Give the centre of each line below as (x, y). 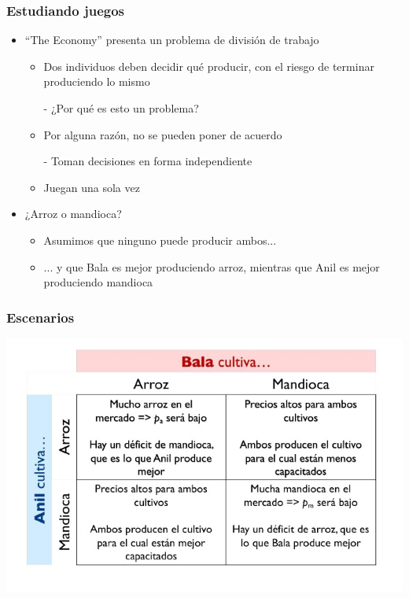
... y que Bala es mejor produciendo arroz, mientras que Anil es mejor (212, 266)
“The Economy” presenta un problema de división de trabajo (172, 40)
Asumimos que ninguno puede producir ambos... (160, 240)
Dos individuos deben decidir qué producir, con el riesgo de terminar (209, 66)
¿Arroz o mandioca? (73, 214)
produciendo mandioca (98, 282)
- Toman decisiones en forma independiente (148, 161)
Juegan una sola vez (92, 187)
